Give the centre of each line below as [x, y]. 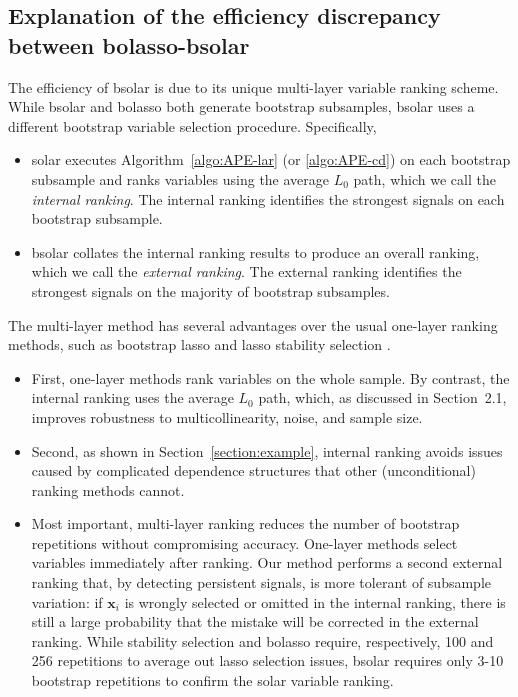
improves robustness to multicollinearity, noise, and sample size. [227, 416]
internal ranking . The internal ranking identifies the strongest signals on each [268, 198]
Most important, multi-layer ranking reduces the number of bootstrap [245, 523]
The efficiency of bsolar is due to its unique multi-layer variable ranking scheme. [253, 86]
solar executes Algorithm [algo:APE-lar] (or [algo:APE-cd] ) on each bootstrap [271, 159]
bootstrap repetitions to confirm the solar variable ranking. [212, 680]
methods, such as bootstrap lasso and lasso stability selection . [199, 344]
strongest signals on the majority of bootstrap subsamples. [210, 290]
